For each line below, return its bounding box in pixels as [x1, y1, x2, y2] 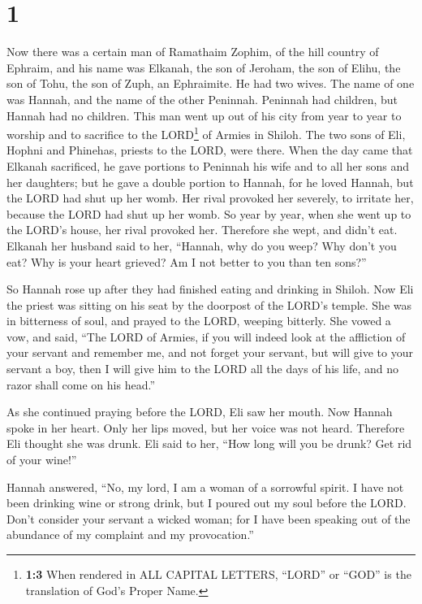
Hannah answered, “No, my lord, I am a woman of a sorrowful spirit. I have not [6, 478, 404, 495]
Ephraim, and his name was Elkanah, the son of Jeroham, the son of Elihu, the [6, 59, 401, 76]
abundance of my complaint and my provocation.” [6, 526, 254, 543]
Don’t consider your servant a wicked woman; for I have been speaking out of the [6, 510, 411, 527]
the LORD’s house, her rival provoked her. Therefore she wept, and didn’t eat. [6, 221, 398, 238]
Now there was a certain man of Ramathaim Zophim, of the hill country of [6, 43, 379, 60]
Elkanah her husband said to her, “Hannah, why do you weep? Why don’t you [6, 237, 397, 254]
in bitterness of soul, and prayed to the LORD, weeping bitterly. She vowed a [6, 312, 391, 329]
